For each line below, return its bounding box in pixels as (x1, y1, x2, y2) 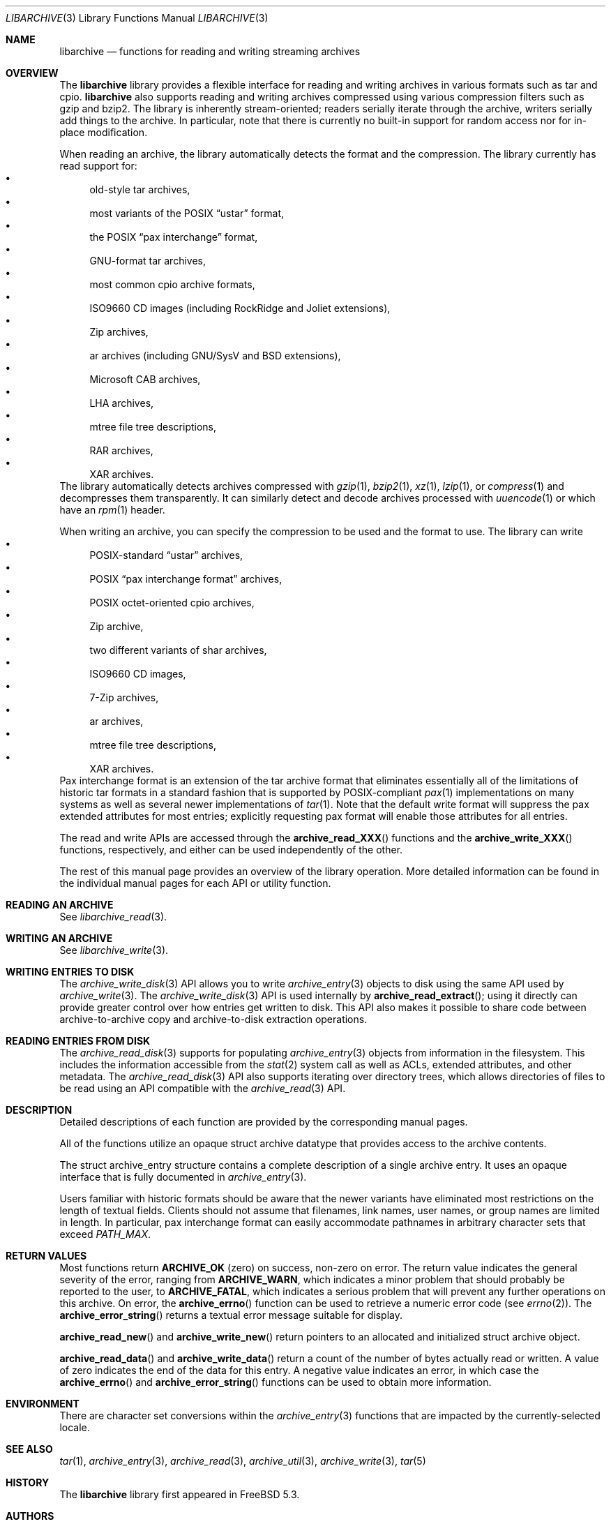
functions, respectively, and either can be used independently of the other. (59, 844, 403, 856)
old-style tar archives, (89, 184, 190, 195)
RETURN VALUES (6, 1250, 87, 1262)
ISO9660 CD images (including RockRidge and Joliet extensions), (89, 302, 391, 314)
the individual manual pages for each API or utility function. (59, 877, 331, 889)
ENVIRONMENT (6, 1398, 80, 1410)
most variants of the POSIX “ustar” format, (89, 207, 284, 219)
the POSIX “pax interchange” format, (89, 231, 258, 243)
